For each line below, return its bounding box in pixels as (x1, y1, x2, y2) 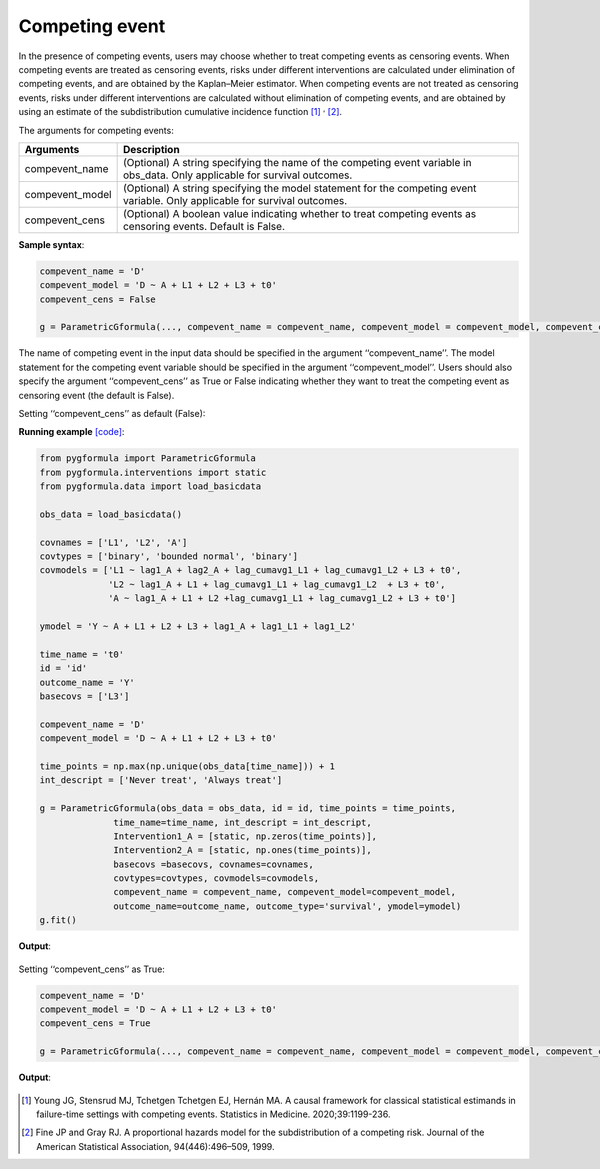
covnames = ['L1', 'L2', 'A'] (39, 536, 188, 548)
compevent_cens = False (39, 293, 157, 305)
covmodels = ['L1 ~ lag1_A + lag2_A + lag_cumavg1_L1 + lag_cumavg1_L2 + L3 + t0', (39, 565, 462, 576)
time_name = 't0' (39, 648, 125, 660)
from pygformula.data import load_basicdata (39, 481, 262, 492)
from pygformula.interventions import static (39, 466, 267, 478)
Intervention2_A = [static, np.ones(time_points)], (113, 845, 372, 856)
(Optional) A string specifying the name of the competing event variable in (122, 155, 472, 169)
